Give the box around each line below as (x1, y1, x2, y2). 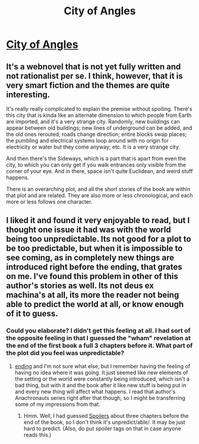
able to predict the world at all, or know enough (6, 300, 184, 310)
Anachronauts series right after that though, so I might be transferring (14, 394, 186, 401)
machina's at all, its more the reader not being (6, 290, 179, 300)
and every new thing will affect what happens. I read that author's (14, 388, 176, 395)
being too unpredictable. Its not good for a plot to (6, 234, 191, 244)
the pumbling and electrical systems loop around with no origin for (6, 137, 169, 144)
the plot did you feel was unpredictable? (6, 349, 125, 357)
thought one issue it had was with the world (6, 225, 171, 235)
